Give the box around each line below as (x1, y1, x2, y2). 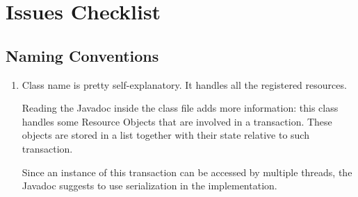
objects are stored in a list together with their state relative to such (22, 128, 309, 142)
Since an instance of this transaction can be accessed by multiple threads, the (22, 164, 352, 179)
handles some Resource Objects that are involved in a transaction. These (22, 114, 332, 128)
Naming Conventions (6, 44, 159, 66)
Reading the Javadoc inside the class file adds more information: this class (22, 101, 339, 115)
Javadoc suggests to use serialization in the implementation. (22, 178, 277, 193)
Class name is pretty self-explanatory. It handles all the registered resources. (22, 77, 347, 92)
